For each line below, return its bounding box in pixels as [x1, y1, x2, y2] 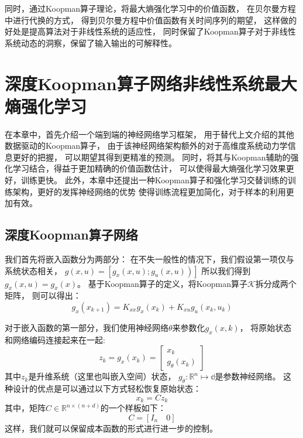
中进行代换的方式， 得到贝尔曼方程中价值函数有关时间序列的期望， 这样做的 [5, 13, 297, 26]
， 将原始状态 [239, 321, 292, 334]
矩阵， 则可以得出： [5, 289, 81, 302]
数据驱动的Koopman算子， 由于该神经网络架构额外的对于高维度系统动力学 [5, 139, 288, 152]
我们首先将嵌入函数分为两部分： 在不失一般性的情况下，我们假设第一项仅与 [5, 253, 294, 265]
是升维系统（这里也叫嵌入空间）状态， [28, 370, 176, 382]
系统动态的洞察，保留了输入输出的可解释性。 [5, 36, 177, 49]
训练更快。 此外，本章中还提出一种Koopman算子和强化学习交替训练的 [20, 174, 288, 186]
